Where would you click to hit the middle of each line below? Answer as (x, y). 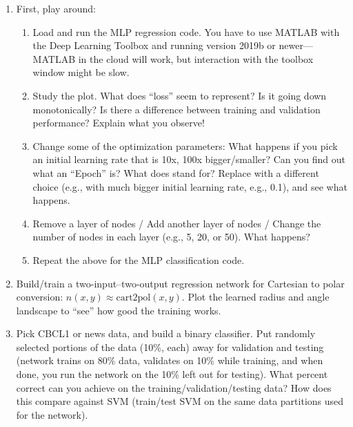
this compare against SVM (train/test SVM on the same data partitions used (180, 401)
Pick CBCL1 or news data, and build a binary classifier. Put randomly (166, 333)
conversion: (40, 297)
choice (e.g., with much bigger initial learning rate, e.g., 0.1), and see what (190, 186)
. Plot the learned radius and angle (255, 297)
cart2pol (133, 298)
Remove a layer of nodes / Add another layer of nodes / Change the (177, 223)
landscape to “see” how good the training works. (119, 310)
